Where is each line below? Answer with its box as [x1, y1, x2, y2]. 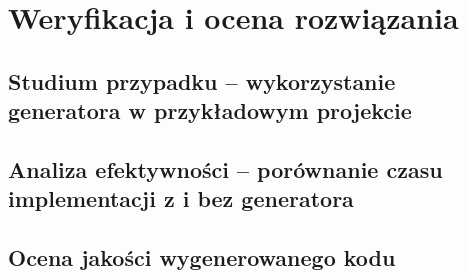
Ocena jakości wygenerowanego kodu [8, 242, 396, 273]
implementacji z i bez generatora [8, 183, 354, 214]
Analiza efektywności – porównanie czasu [8, 153, 443, 184]
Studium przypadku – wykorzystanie [8, 65, 396, 96]
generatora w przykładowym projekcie [8, 95, 412, 126]
